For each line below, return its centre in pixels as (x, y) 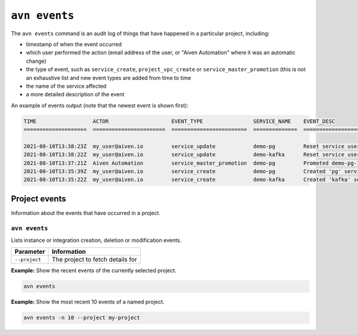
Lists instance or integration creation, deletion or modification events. (96, 240)
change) (36, 61)
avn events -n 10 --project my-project (82, 318)
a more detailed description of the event (75, 94)
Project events (38, 199)
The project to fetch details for (94, 260)
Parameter (30, 252)
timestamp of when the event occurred (74, 44)
